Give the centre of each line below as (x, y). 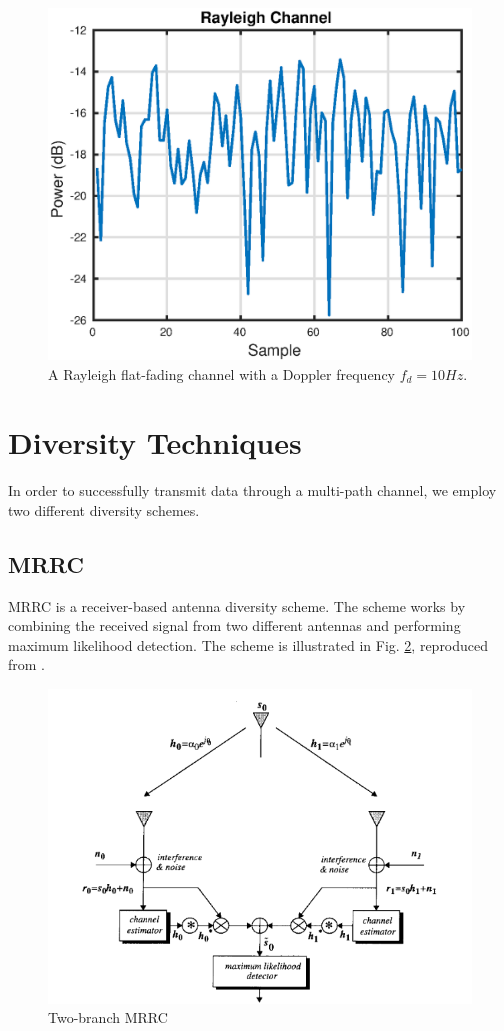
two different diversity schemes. (104, 509)
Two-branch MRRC (108, 1017)
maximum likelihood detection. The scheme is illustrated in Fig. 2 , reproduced (248, 644)
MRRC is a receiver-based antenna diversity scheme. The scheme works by (237, 605)
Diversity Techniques (155, 442)
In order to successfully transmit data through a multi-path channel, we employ (252, 490)
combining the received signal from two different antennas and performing (234, 625)
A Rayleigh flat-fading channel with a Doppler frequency (222, 373)
